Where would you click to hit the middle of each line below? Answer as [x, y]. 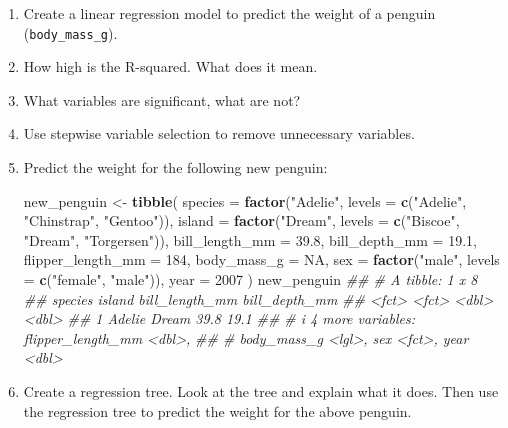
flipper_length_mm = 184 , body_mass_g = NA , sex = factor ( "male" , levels [261, 259]
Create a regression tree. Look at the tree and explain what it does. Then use [261, 390]
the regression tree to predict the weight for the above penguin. [217, 410]
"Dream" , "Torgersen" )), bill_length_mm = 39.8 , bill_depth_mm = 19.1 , [250, 239]
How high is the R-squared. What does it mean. [170, 66]
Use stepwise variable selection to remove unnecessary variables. [219, 133]
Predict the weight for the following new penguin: [175, 167]
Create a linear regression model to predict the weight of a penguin [229, 13]
